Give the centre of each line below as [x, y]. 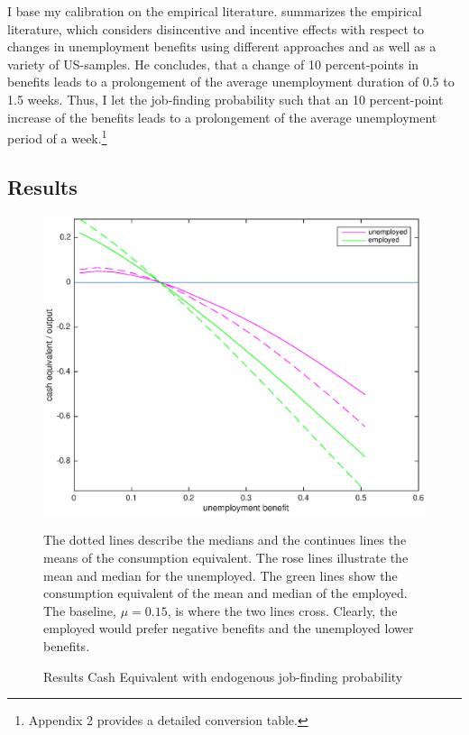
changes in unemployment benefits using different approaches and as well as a [222, 46]
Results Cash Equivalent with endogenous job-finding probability [223, 676]
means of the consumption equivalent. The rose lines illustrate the [226, 558]
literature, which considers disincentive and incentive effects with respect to [216, 28]
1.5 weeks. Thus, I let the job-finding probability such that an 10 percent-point [225, 99]
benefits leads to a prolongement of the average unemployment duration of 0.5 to [231, 82]
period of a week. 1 [57, 137]
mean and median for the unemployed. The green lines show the [221, 575]
